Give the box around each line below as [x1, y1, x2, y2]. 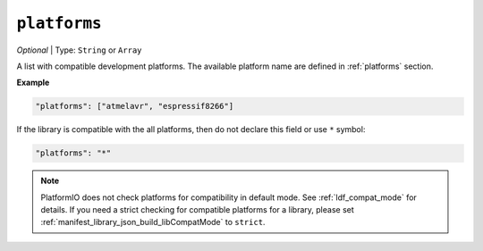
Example [16, 77, 50, 88]
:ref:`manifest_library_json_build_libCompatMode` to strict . [40, 217, 266, 228]
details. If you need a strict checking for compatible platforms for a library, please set [40, 205, 355, 215]
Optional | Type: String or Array [16, 45, 142, 55]
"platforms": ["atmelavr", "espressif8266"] [35, 101, 234, 112]
